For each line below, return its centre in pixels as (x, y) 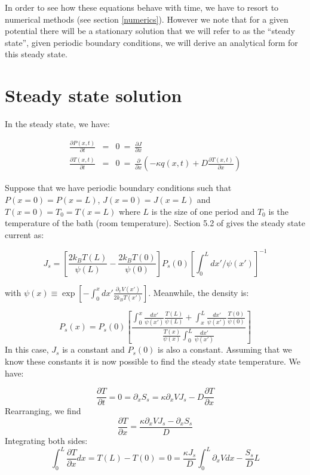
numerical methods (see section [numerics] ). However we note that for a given (147, 19)
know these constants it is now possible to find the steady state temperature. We (153, 361)
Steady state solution (93, 95)
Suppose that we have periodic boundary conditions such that (118, 188)
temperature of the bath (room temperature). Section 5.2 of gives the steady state (155, 223)
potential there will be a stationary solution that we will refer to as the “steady (150, 31)
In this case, (27, 349)
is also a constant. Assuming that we (225, 349)
